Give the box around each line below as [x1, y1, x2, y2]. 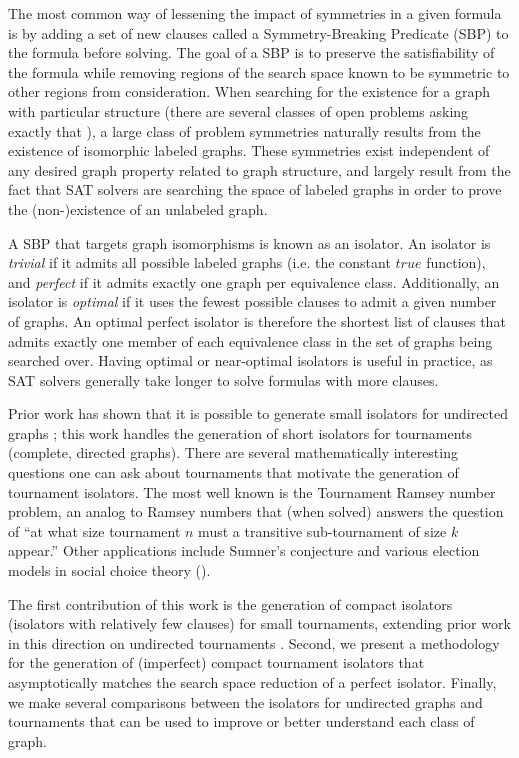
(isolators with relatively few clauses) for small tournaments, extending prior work [8, 613, 511, 634]
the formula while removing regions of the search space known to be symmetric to [8, 61, 510, 82]
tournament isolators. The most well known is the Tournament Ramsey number [8, 481, 496, 502]
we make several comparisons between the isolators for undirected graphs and [8, 691, 483, 712]
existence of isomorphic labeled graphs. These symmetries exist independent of [8, 140, 490, 161]
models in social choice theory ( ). [8, 560, 211, 581]
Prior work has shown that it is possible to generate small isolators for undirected [8, 403, 509, 424]
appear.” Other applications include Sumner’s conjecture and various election [8, 540, 480, 561]
